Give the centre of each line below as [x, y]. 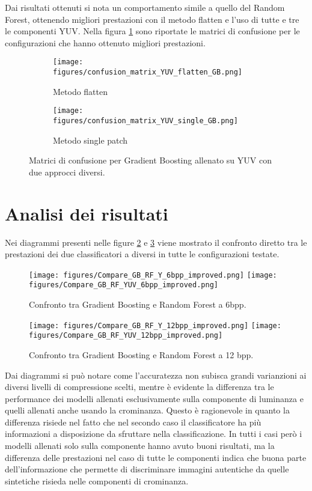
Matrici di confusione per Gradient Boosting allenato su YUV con [150, 160]
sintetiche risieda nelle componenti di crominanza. [97, 480]
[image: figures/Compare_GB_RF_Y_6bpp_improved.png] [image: [153, 275]
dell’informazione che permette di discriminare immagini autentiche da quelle [147, 469]
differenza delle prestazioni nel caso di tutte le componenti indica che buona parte [156, 457]
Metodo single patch [90, 140]
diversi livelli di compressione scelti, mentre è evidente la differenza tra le [139, 387]
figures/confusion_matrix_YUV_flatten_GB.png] [148, 72]
